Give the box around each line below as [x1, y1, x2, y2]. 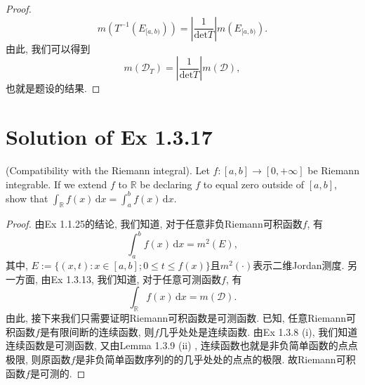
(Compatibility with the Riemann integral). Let [6, 162, 210, 177]
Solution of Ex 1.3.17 [6, 122, 213, 150]
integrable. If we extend [6, 176, 107, 191]
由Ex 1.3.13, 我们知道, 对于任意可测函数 [41, 271, 222, 286]
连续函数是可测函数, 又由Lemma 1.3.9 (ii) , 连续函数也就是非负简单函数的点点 [6, 338, 358, 353]
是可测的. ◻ [29, 365, 86, 380]
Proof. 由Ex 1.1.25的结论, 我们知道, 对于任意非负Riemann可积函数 [6, 216, 303, 231]
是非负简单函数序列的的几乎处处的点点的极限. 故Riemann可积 [75, 352, 356, 367]
